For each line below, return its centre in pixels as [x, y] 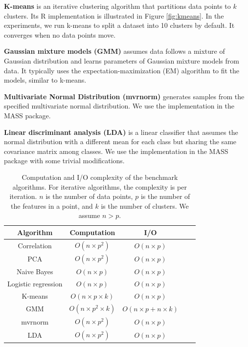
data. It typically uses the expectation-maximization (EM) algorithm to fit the [122, 70]
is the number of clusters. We [145, 206]
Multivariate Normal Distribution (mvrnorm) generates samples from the [124, 96]
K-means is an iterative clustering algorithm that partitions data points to [117, 6]
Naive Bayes [35, 271]
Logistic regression [35, 284]
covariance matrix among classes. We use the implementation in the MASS [116, 151]
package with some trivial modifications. [64, 161]
